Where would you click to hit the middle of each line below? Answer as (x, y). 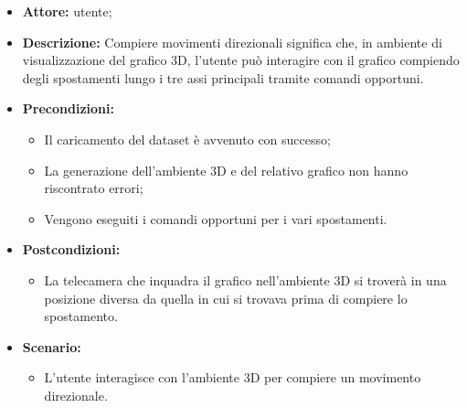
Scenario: (52, 346)
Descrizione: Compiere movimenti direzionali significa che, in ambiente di (232, 42)
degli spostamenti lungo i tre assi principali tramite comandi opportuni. (223, 77)
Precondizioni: (68, 108)
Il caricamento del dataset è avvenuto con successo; (187, 139)
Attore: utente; (67, 11)
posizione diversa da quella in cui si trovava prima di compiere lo (226, 298)
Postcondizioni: (71, 249)
